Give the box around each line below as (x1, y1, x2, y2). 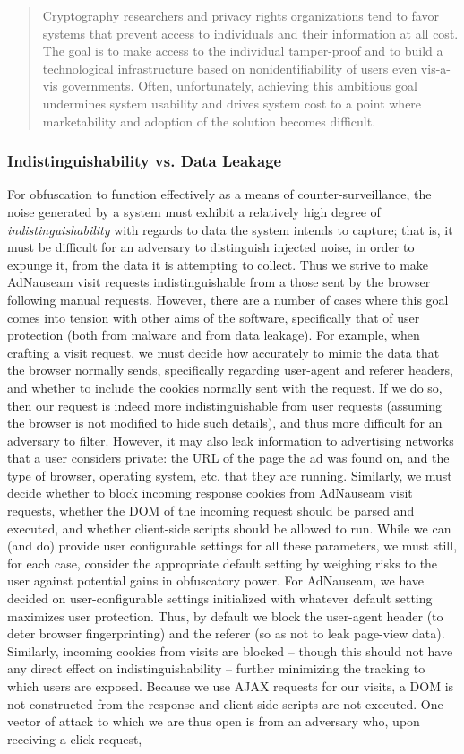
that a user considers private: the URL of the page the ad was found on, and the (7, 448, 450, 467)
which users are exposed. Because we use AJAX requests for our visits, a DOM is (7, 677, 454, 695)
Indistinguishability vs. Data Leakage (7, 150, 282, 172)
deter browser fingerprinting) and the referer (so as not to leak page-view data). (7, 624, 445, 643)
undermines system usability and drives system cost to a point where (42, 93, 422, 112)
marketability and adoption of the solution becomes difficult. (42, 111, 376, 130)
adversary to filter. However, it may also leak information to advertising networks (7, 430, 454, 449)
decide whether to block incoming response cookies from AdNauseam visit (7, 483, 413, 502)
